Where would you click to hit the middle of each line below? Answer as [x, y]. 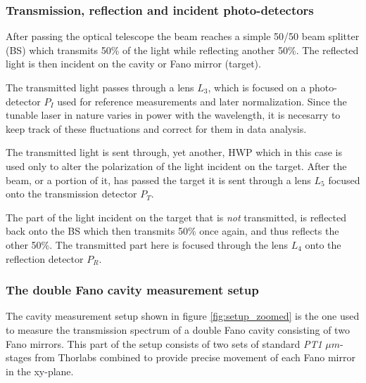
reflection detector [45, 258]
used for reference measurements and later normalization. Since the [202, 101]
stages [19, 357]
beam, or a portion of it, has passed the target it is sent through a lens [158, 180]
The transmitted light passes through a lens [100, 87]
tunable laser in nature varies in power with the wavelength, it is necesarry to [173, 115]
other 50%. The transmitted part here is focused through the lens [147, 244]
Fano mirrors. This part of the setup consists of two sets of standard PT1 [164, 343]
